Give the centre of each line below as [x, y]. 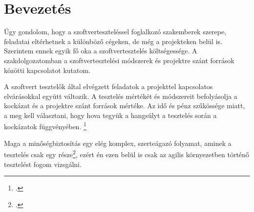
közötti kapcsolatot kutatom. [47, 70]
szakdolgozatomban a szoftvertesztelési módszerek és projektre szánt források [119, 60]
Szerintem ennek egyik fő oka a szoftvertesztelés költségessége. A [101, 51]
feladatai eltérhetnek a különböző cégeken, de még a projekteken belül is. [113, 41]
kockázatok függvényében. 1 [45, 126]
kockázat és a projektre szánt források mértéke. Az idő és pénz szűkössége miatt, [125, 106]
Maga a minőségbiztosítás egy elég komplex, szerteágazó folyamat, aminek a [118, 143]
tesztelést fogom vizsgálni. [43, 164]
